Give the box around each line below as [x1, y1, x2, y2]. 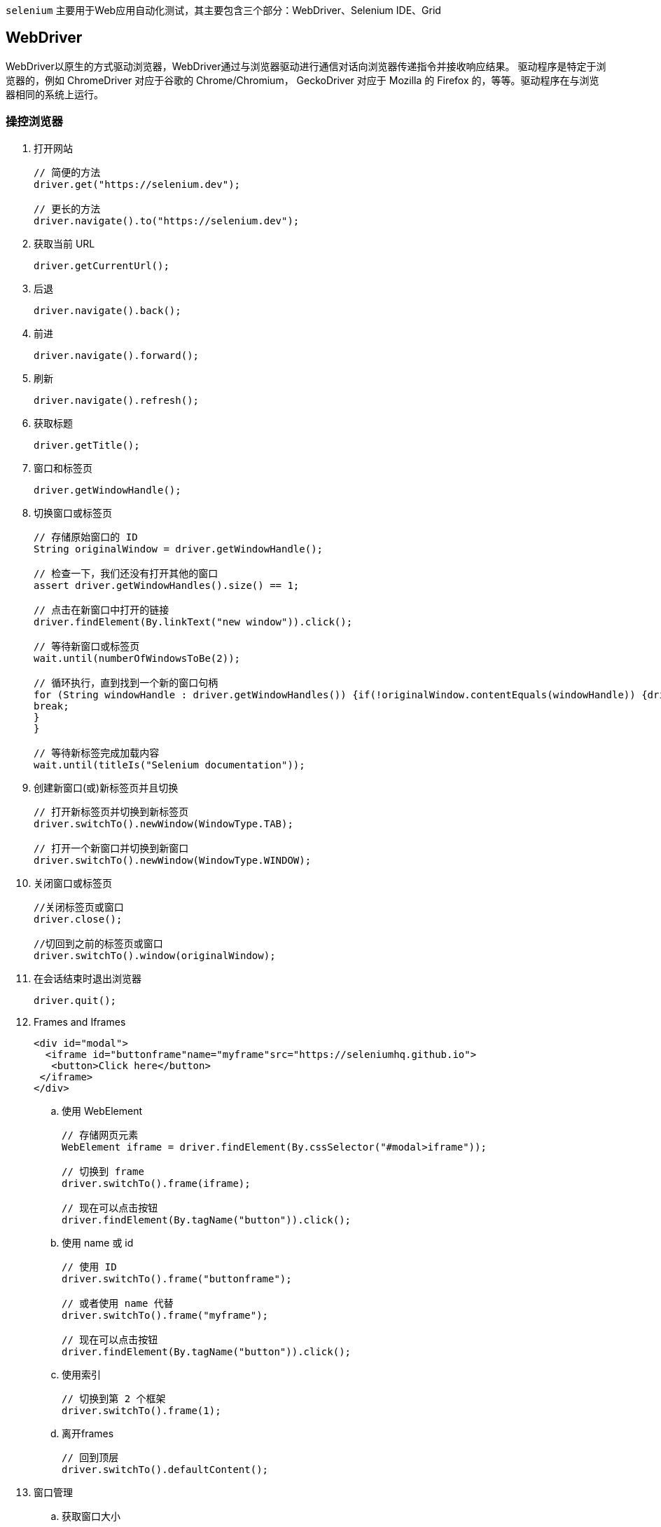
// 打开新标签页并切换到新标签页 [34, 806, 189, 817]
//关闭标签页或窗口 [34, 901, 124, 913]
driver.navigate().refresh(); [34, 394, 200, 406]
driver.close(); [34, 913, 123, 925]
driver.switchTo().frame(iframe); [62, 1177, 251, 1189]
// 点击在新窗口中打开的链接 [34, 604, 169, 616]
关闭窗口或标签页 [34, 876, 112, 889]
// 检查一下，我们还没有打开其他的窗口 [34, 567, 218, 579]
